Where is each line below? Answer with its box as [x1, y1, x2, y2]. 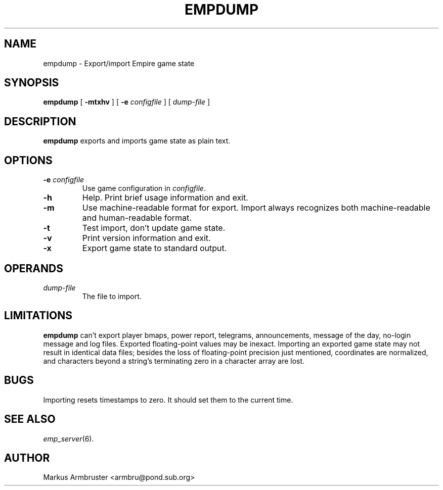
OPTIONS [4, 154, 53, 167]
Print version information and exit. [82, 233, 211, 243]
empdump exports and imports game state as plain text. [43, 136, 231, 145]
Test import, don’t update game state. [82, 223, 226, 233]
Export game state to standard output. [82, 243, 227, 254]
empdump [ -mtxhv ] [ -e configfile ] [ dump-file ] [43, 97, 210, 107]
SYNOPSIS [4, 76, 59, 89]
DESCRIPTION [4, 115, 76, 128]
